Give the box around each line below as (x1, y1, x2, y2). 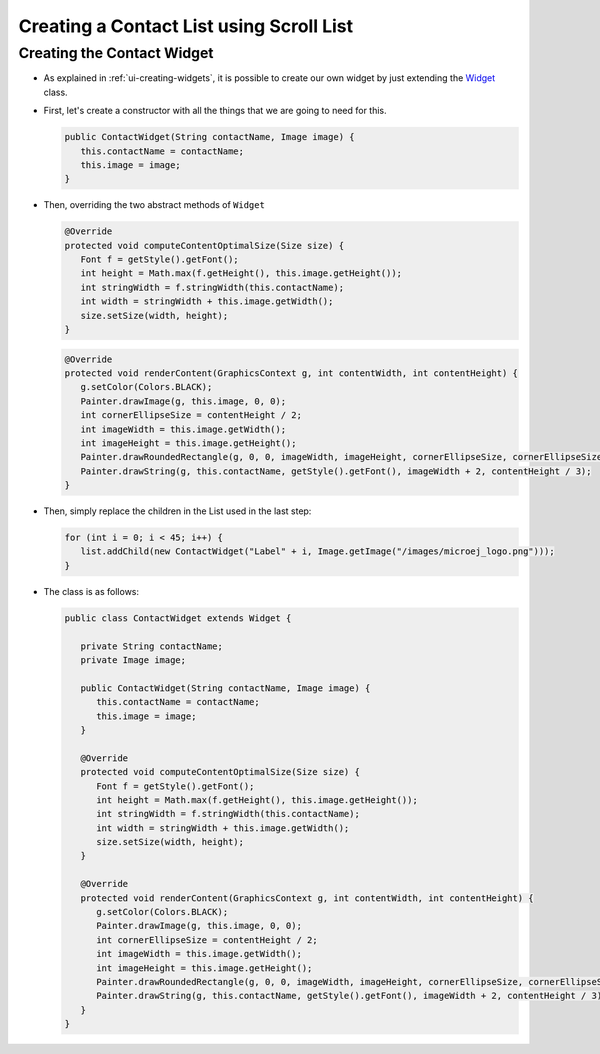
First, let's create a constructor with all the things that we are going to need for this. (43, 105, 387, 117)
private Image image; (80, 655, 187, 666)
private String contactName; (80, 640, 224, 652)
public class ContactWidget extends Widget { (64, 612, 292, 624)
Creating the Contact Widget (18, 44, 214, 62)
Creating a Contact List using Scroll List (18, 15, 354, 37)
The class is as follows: (43, 585, 140, 597)
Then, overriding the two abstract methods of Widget (43, 199, 265, 211)
